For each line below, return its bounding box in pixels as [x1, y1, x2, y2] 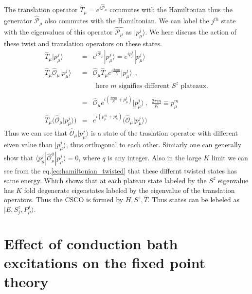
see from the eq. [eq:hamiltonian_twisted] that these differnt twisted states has [4, 166, 237, 176]
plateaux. [180, 82, 208, 89]
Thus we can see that [4, 127, 68, 138]
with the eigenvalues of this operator [4, 26, 113, 36]
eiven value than [4, 139, 53, 149]
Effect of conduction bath [4, 233, 178, 253]
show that [4, 153, 34, 163]
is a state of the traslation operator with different [90, 127, 238, 138]
